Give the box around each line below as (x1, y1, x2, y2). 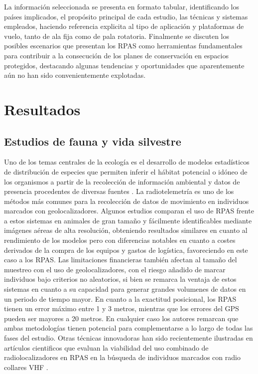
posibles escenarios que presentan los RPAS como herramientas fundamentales (4, 40, 243, 51)
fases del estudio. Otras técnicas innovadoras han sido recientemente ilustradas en (4, 333, 253, 343)
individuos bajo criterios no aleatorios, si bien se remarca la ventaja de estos (4, 274, 237, 284)
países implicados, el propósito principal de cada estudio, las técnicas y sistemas (4, 11, 248, 21)
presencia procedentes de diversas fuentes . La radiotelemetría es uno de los (4, 186, 234, 196)
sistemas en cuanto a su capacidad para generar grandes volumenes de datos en (4, 284, 246, 294)
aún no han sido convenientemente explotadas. (4, 70, 146, 80)
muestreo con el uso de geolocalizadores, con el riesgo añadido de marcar (4, 264, 226, 274)
